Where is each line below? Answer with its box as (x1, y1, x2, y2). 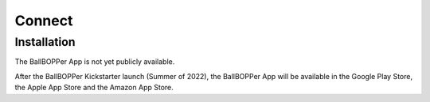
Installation (14, 35, 76, 49)
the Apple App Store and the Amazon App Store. (14, 83, 174, 93)
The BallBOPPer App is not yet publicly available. (14, 57, 175, 66)
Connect (14, 12, 73, 29)
